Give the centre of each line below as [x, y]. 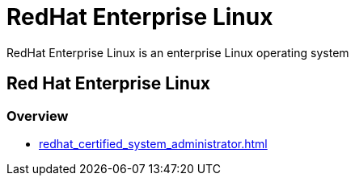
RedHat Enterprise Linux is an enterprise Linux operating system [178, 52]
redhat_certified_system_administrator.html [153, 143]
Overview [38, 116]
